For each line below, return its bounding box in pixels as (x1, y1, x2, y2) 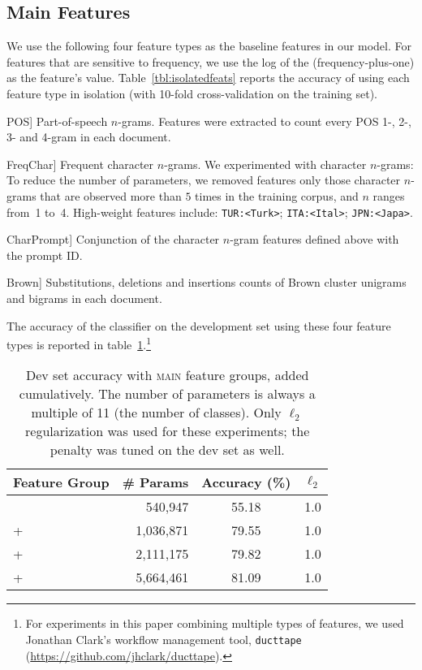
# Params (122, 473, 189, 492)
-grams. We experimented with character (164, 155, 367, 172)
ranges (372, 187, 405, 204)
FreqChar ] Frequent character (6, 155, 154, 172)
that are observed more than (40, 187, 182, 204)
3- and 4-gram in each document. (6, 128, 171, 145)
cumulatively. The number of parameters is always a (19, 384, 316, 404)
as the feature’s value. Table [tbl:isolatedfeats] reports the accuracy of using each (6, 69, 410, 86)
